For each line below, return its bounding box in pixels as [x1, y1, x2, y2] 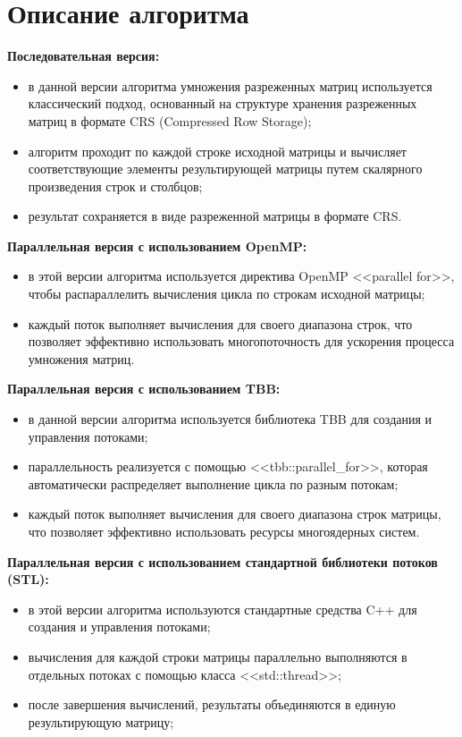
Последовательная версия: [7, 47, 160, 65]
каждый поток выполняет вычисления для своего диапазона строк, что [28, 314, 413, 333]
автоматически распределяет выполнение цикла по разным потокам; [28, 474, 399, 493]
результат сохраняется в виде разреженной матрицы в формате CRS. [28, 207, 402, 225]
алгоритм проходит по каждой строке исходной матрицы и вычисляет [28, 141, 407, 160]
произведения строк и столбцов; [28, 176, 203, 195]
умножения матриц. [28, 349, 135, 368]
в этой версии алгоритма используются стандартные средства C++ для [28, 599, 417, 618]
